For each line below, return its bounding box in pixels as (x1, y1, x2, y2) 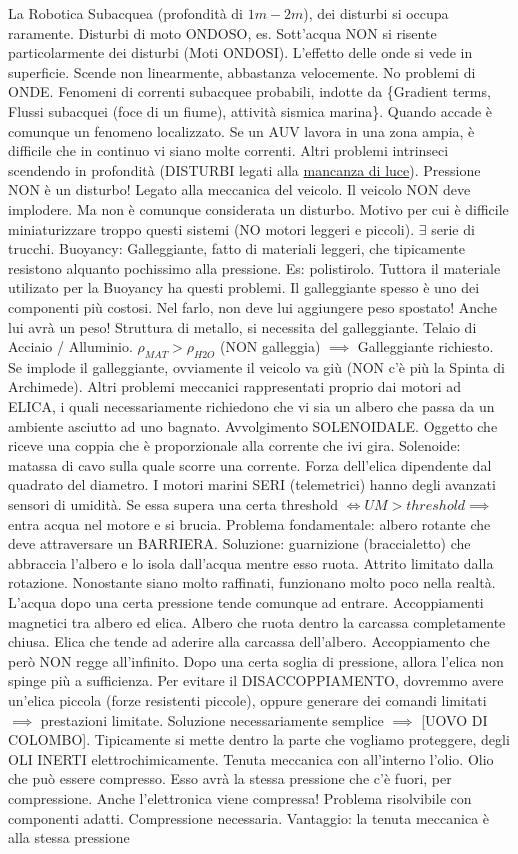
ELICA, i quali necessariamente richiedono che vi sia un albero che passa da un (8, 396, 495, 417)
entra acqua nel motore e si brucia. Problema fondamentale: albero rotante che (8, 513, 491, 534)
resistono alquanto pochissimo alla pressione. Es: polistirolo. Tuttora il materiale (8, 257, 501, 278)
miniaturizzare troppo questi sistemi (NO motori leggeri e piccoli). (8, 218, 415, 239)
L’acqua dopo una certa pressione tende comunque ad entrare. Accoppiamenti (8, 592, 484, 613)
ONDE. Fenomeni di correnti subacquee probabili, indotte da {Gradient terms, (8, 81, 491, 102)
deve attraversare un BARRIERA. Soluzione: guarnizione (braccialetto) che (8, 533, 471, 554)
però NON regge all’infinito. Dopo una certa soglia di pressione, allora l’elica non (8, 650, 504, 671)
